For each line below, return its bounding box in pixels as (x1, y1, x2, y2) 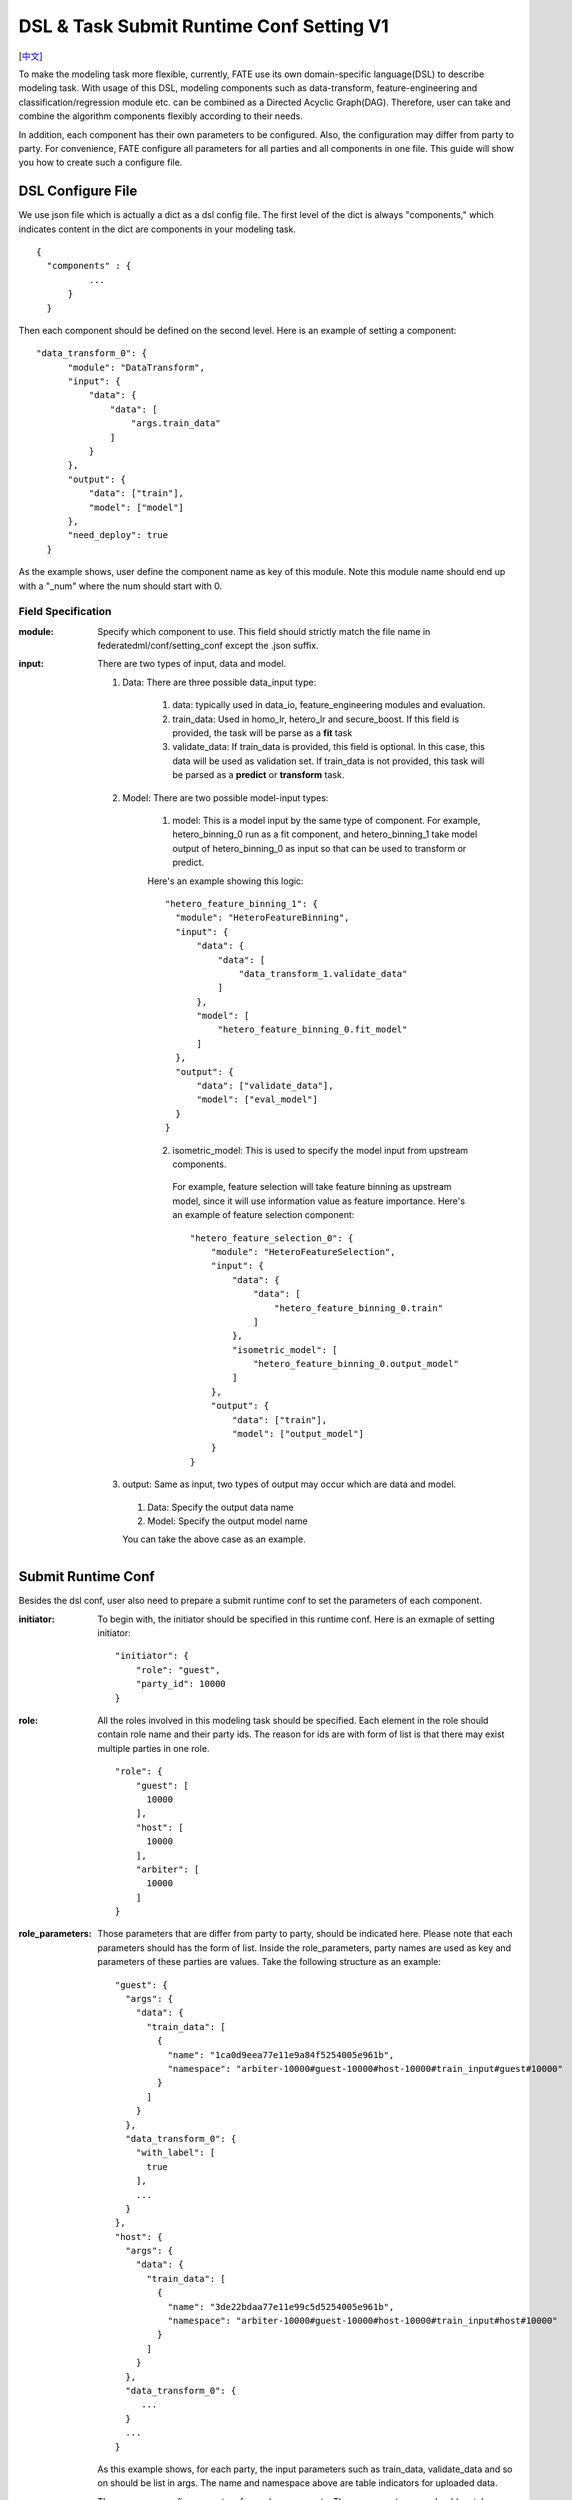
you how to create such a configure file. (18, 156, 183, 169)
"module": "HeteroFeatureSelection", (210, 1246, 396, 1257)
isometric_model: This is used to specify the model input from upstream (172, 1144, 469, 1156)
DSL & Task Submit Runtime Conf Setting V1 (18, 15, 389, 37)
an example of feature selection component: (172, 1209, 355, 1221)
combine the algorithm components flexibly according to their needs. (18, 110, 304, 122)
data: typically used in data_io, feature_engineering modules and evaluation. (172, 699, 486, 711)
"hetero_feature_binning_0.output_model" (253, 1358, 459, 1370)
